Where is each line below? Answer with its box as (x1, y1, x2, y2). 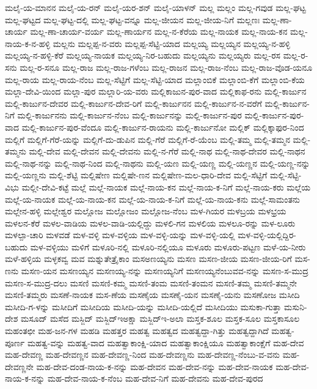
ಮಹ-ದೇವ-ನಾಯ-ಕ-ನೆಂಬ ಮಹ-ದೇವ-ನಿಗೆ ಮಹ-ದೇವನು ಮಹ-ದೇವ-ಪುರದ (47, 372, 263, 385)
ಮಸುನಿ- (284, 300, 307, 313)
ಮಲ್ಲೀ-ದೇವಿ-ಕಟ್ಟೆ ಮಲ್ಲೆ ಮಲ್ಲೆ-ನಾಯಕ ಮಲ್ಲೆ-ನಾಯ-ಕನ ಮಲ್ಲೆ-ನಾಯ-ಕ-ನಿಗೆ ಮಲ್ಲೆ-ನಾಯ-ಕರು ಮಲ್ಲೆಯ (21, 180, 311, 193)
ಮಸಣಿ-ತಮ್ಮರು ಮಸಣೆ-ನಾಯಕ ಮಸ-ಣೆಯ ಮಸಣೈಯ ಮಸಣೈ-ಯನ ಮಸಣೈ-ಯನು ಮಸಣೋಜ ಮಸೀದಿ (5, 288, 300, 301)
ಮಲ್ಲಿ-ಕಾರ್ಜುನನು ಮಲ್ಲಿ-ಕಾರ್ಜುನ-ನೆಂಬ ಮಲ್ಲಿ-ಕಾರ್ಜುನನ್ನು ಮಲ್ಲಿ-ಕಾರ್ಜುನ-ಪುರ (17, 109, 242, 122)
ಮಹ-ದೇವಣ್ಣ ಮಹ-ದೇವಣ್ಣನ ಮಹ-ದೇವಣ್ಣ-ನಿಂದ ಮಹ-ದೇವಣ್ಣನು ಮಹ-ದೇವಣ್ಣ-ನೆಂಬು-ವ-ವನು (5, 348, 280, 361)
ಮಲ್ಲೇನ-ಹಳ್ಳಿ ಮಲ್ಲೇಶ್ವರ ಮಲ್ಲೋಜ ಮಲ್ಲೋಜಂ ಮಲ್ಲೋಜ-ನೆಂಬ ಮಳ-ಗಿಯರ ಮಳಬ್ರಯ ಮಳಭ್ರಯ (5, 205, 286, 217)
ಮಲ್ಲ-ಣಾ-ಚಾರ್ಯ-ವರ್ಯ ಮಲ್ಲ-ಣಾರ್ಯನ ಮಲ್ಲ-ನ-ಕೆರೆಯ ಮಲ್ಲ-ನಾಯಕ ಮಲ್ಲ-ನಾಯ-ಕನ (30, 25, 288, 38)
